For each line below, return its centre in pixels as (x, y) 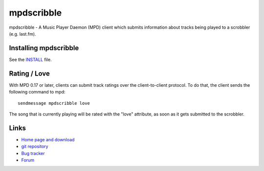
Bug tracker (33, 153)
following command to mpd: (37, 92)
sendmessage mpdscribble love (54, 103)
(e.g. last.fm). (22, 34)
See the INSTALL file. (30, 59)
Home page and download (48, 139)
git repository (35, 147)
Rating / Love (29, 73)
